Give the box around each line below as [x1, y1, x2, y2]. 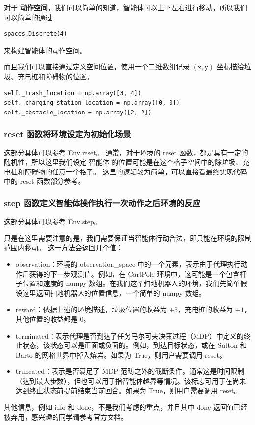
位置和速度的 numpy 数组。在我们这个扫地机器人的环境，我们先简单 [22, 278, 240, 288]
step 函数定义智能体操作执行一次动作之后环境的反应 [4, 197, 200, 209]
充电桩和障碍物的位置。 [17, 71, 93, 81]
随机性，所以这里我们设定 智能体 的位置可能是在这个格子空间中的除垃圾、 [4, 157, 243, 167]
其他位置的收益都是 [15, 313, 78, 324]
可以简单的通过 [4, 12, 52, 22]
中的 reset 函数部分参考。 [4, 176, 85, 186]
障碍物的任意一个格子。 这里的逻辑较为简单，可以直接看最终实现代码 [24, 166, 247, 176]
